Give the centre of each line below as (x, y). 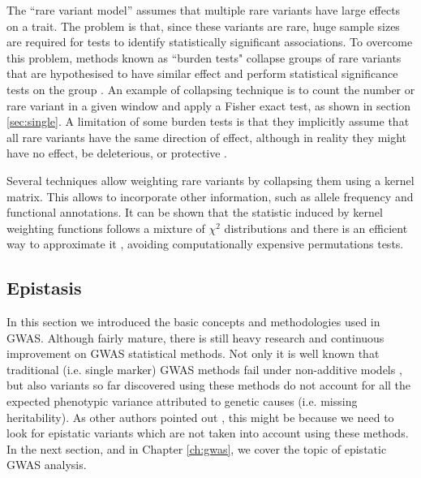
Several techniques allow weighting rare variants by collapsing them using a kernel (210, 180)
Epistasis (44, 288)
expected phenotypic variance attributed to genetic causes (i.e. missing (182, 401)
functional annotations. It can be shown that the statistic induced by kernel (195, 212)
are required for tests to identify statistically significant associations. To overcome (210, 42)
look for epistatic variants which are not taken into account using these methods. (208, 433)
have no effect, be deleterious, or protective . (117, 153)
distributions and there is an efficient (316, 228)
